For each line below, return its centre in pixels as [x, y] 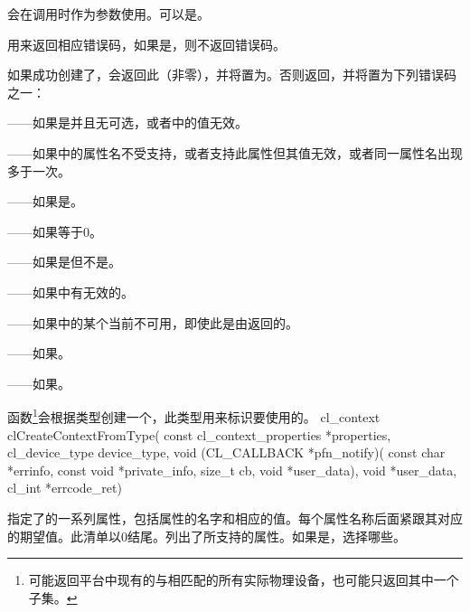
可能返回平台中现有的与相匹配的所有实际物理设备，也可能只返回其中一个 [244, 580]
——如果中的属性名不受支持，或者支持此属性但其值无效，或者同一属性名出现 [235, 152]
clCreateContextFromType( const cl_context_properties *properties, [199, 434]
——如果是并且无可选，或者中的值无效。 [127, 122]
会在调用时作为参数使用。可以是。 [108, 14]
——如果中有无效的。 [70, 292]
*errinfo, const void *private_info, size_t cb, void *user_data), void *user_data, [232, 470]
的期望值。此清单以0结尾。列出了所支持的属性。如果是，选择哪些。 [207, 536]
